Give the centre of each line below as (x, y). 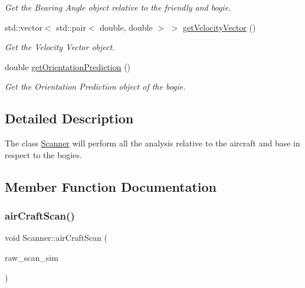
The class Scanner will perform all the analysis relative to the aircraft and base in (152, 143)
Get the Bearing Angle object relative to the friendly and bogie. (118, 7)
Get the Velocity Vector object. (60, 47)
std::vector (24, 27)
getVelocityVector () (219, 27)
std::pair (71, 27)
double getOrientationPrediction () (68, 66)
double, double (126, 27)
